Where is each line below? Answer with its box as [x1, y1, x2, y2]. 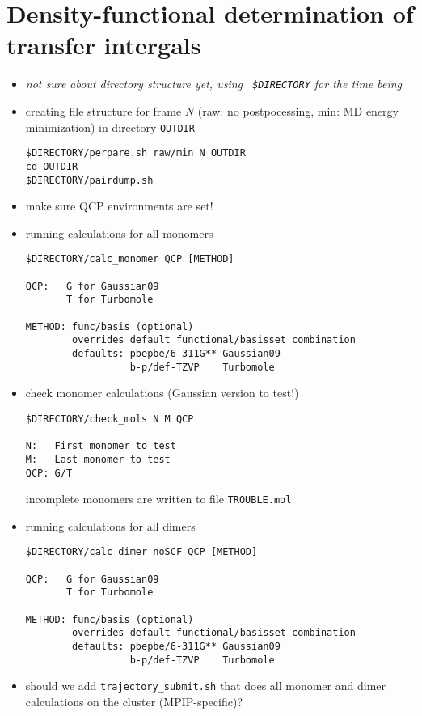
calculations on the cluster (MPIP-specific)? [25, 693, 243, 710]
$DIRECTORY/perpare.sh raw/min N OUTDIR [25, 147, 246, 159]
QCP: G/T [25, 467, 73, 479]
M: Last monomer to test [25, 453, 171, 465]
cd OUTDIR [25, 160, 78, 172]
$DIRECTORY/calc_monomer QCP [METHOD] [25, 253, 234, 265]
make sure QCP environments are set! [25, 197, 213, 214]
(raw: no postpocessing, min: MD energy [197, 102, 399, 119]
